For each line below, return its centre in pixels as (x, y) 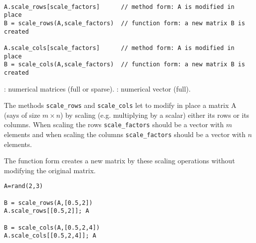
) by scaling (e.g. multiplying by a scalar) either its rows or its (155, 115)
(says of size (22, 115)
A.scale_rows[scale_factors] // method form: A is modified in (119, 7)
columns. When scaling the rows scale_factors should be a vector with (114, 124)
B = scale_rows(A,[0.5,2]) (48, 203)
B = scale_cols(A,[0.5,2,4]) (52, 227)
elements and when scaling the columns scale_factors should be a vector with (125, 134)
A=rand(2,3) (24, 186)
